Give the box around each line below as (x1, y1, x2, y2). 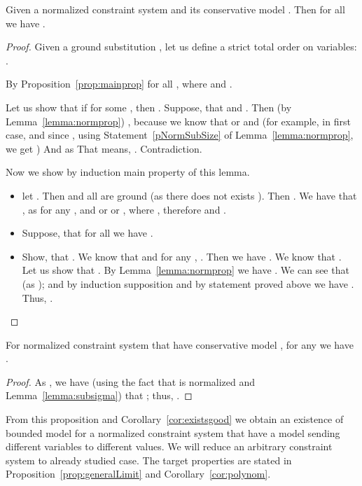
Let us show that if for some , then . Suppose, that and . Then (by (6, 99, 292, 114)
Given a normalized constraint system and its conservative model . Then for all (6, 2, 345, 16)
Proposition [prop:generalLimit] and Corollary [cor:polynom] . (6, 466, 271, 481)
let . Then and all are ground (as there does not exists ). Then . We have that (22, 188, 357, 202)
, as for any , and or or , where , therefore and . (22, 202, 226, 216)
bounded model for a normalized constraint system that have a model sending (6, 425, 340, 440)
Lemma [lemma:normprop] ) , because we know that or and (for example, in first (6, 113, 351, 128)
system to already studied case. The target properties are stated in (6, 452, 292, 467)
